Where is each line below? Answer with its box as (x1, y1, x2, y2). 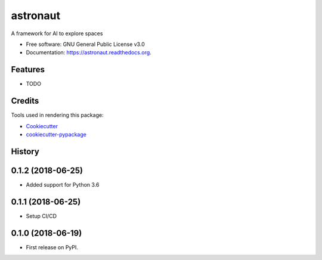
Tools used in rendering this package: (11, 112, 104, 119)
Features (11, 64, 45, 75)
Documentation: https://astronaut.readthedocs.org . (26, 49, 151, 56)
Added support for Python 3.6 (26, 181, 100, 188)
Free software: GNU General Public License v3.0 (26, 41, 145, 48)
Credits (11, 96, 39, 106)
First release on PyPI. (26, 243, 79, 250)
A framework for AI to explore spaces (11, 30, 103, 37)
